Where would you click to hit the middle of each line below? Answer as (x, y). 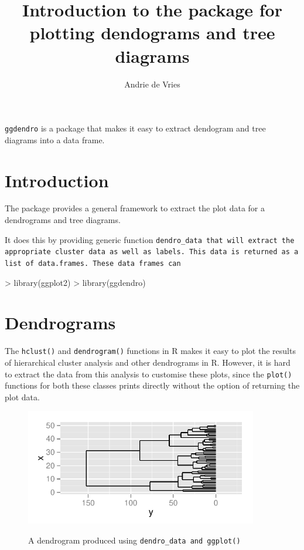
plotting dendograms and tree (152, 33)
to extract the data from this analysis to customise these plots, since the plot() (148, 374)
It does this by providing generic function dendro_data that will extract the (150, 239)
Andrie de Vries (152, 84)
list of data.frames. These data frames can (93, 263)
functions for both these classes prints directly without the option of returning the (152, 385)
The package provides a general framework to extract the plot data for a (135, 208)
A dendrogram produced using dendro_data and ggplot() (134, 540)
